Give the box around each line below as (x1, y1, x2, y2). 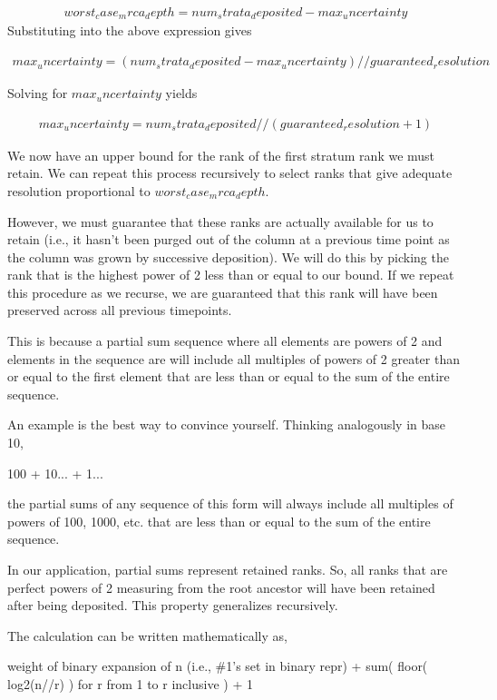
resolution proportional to (7, 181, 151, 200)
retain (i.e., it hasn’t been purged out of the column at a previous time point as (7, 230, 450, 249)
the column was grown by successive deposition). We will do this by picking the (7, 247, 449, 266)
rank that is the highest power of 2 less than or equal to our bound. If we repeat (7, 265, 454, 284)
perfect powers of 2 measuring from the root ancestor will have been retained (7, 577, 435, 596)
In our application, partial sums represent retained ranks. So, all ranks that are (7, 560, 448, 579)
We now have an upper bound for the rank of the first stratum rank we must (7, 145, 435, 164)
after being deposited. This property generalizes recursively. (7, 596, 338, 615)
